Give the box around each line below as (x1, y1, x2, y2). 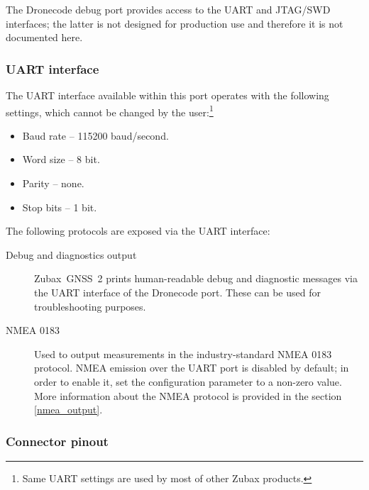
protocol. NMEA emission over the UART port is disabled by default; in (34, 360, 349, 375)
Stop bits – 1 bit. (22, 199, 97, 214)
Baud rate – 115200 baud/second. (22, 128, 169, 143)
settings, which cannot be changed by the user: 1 (6, 102, 214, 119)
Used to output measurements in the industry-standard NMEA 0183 (34, 346, 332, 361)
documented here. (6, 30, 83, 45)
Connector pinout (6, 432, 109, 450)
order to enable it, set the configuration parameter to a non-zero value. (34, 374, 342, 389)
